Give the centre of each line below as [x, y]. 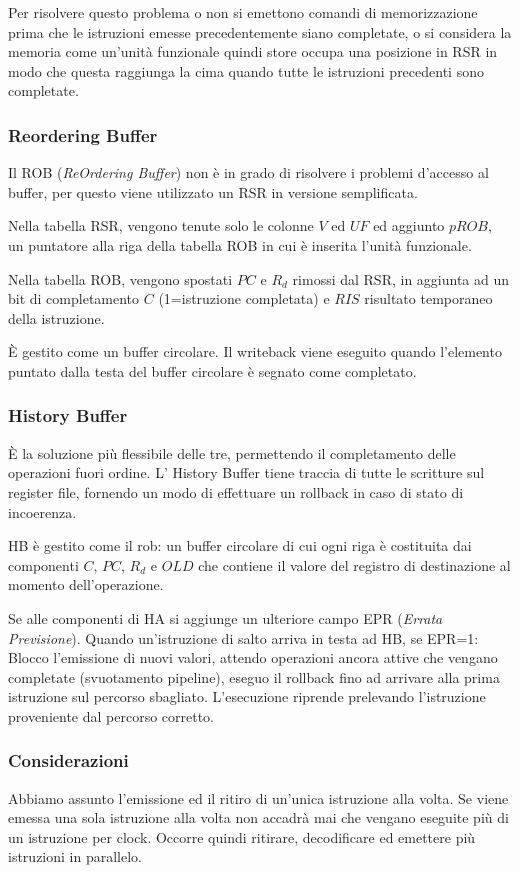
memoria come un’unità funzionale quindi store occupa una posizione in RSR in [253, 51]
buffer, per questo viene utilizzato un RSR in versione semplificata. [213, 191]
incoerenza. [42, 511]
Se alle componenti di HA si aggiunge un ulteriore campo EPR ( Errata [225, 617]
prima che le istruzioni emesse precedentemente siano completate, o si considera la [260, 31]
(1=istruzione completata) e [244, 298]
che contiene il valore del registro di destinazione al [354, 564]
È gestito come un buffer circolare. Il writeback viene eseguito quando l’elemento [255, 351]
